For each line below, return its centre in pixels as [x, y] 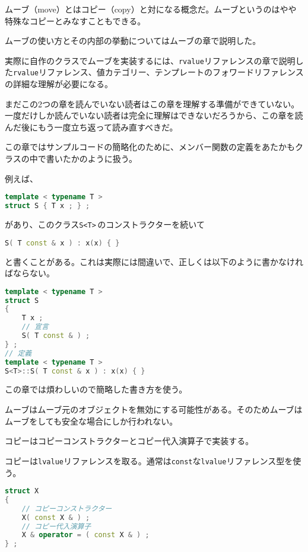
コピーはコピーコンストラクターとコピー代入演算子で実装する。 [129, 441]
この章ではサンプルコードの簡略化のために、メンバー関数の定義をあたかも [150, 147]
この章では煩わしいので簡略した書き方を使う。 [96, 389]
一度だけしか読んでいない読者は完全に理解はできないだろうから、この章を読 [154, 115]
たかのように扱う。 [100, 159]
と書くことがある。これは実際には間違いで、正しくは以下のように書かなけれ [154, 261]
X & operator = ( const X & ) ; [85, 535]
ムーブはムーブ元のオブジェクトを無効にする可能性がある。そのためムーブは [154, 409]
